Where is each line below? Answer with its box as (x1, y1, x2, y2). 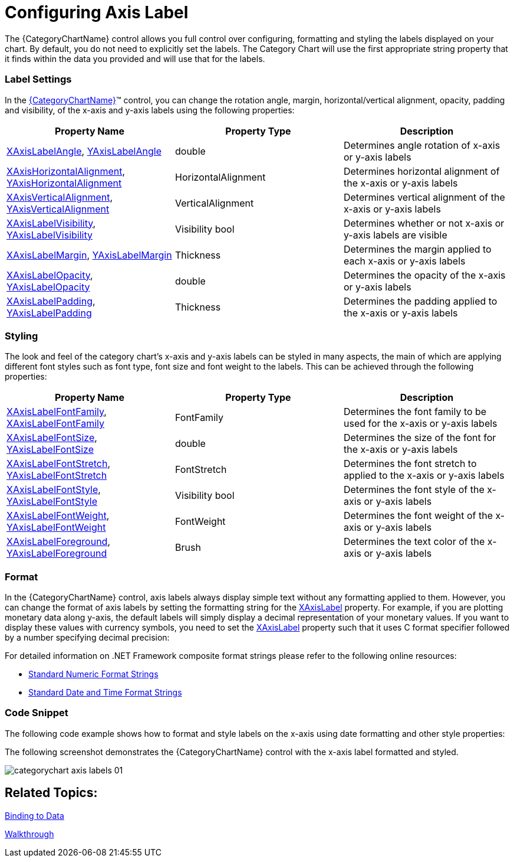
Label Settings (5, 73, 72, 86)
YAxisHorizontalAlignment (6, 177, 122, 189)
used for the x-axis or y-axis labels (343, 417, 497, 430)
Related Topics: (5, 785, 98, 801)
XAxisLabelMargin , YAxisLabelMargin (6, 249, 172, 261)
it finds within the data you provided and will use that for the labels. (5, 53, 265, 64)
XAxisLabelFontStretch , (6, 458, 111, 470)
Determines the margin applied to (343, 243, 492, 255)
